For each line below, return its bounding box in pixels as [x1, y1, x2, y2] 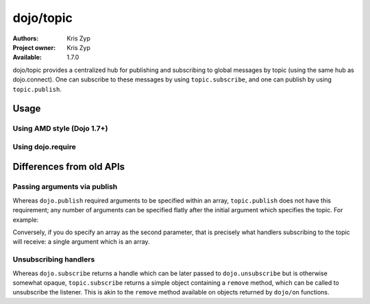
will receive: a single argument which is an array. [12, 238, 150, 246]
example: [12, 216, 39, 224]
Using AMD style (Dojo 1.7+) [12, 124, 108, 134]
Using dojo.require [12, 142, 77, 151]
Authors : [12, 34, 39, 42]
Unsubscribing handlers [12, 255, 95, 264]
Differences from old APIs [12, 161, 125, 173]
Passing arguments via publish [12, 182, 118, 192]
